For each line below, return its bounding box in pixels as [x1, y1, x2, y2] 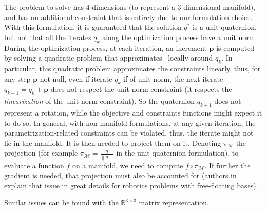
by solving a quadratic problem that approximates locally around [4, 52, 213, 63]
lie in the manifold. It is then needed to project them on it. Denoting [4, 137, 221, 148]
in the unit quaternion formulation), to [116, 147, 239, 158]
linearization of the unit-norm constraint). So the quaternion [4, 95, 195, 106]
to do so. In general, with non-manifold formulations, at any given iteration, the [4, 117, 256, 128]
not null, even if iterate [40, 73, 112, 84]
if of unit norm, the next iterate [123, 73, 223, 84]
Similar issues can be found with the [4, 197, 119, 208]
